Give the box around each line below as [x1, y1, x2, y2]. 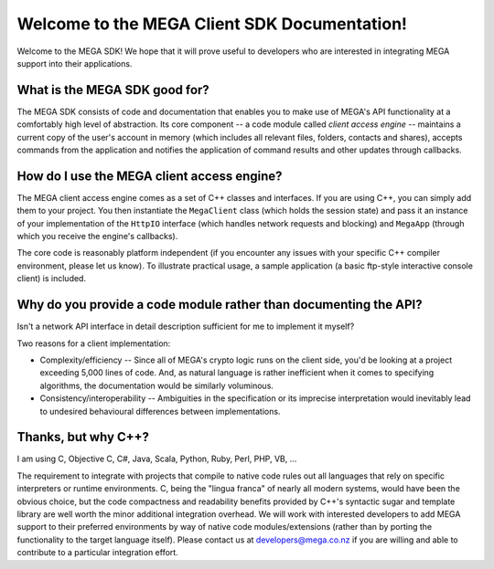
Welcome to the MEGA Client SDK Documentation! [16, 14, 407, 34]
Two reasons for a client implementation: [16, 338, 171, 349]
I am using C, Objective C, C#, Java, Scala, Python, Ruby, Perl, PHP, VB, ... [16, 453, 297, 465]
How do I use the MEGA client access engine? [16, 168, 283, 184]
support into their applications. [16, 58, 133, 68]
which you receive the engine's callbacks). [16, 231, 178, 242]
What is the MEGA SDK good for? [16, 82, 209, 98]
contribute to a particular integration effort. [16, 547, 178, 558]
